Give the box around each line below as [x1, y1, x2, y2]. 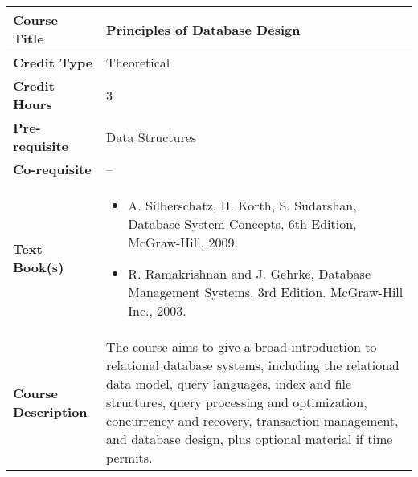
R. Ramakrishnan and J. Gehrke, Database [128, 264, 371, 283]
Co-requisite [13, 160, 92, 178]
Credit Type [13, 53, 93, 71]
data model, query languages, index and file [106, 374, 352, 393]
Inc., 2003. [128, 301, 186, 320]
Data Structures [106, 127, 197, 146]
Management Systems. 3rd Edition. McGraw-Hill [128, 283, 404, 301]
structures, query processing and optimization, [106, 393, 367, 411]
